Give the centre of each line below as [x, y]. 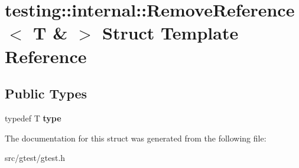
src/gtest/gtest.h [35, 158]
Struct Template [170, 33]
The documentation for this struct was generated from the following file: [136, 138]
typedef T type [33, 118]
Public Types [46, 93]
